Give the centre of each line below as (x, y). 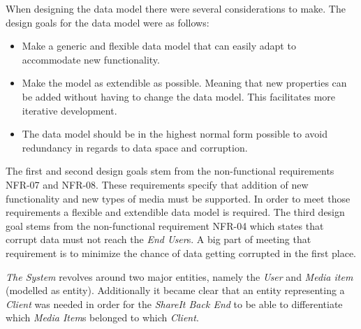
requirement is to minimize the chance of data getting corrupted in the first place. (181, 253)
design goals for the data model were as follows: (108, 22)
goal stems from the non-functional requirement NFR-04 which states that (165, 225)
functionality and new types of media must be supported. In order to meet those (178, 198)
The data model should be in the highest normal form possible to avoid (175, 134)
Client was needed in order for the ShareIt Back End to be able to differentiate (174, 304)
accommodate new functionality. (91, 59)
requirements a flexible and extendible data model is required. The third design (175, 212)
